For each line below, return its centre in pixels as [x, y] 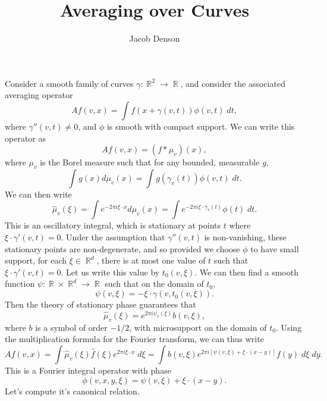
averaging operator [39, 95]
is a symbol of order [71, 327]
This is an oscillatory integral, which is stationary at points [113, 225]
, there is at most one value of [151, 260]
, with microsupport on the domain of [198, 327]
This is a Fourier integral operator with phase [88, 370]
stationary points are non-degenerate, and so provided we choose [122, 248]
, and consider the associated [233, 83]
